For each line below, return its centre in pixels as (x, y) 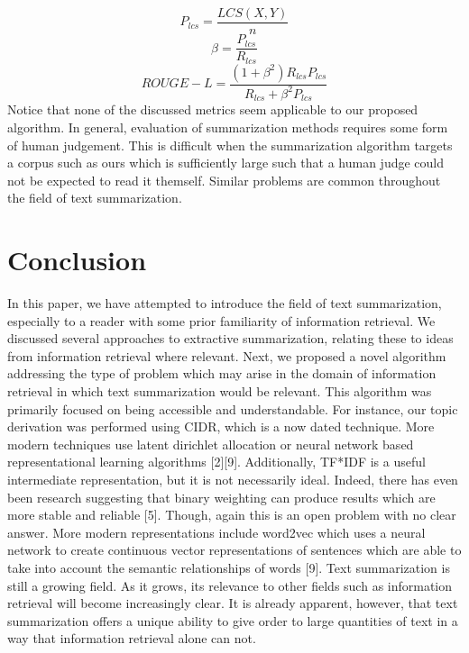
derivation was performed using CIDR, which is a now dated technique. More (221, 426)
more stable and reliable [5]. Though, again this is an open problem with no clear (232, 515)
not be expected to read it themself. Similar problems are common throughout (224, 180)
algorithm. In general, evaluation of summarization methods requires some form (228, 127)
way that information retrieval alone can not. (132, 638)
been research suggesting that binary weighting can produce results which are (221, 497)
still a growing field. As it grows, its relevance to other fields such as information (230, 585)
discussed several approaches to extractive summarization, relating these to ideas (230, 338)
